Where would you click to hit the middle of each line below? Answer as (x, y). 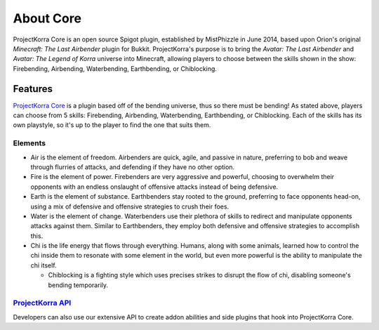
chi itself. (44, 265)
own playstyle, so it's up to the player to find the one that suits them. (112, 125)
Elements (29, 143)
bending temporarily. (78, 285)
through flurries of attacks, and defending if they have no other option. (133, 167)
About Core (47, 18)
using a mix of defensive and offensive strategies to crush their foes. (130, 206)
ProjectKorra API (42, 303)
